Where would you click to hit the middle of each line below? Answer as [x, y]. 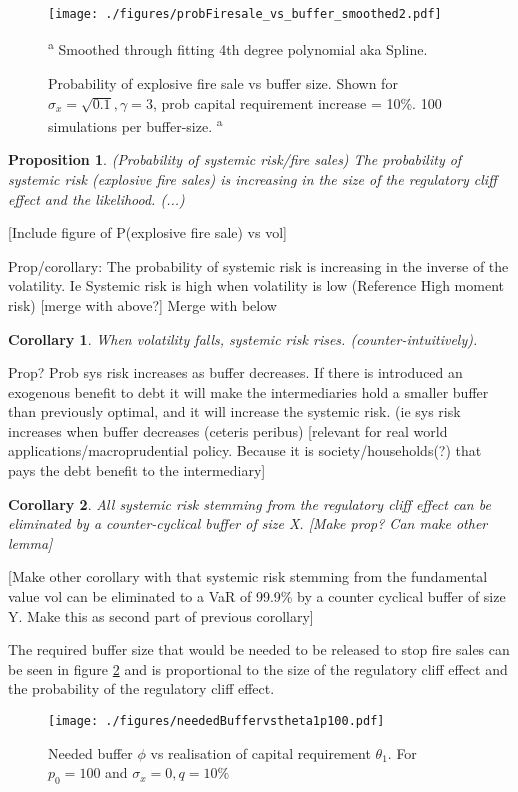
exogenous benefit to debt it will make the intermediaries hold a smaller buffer [248, 391]
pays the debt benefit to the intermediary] [137, 470]
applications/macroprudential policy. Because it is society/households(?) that [245, 450]
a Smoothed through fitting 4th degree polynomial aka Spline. [238, 48]
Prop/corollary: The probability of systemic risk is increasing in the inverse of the [258, 265]
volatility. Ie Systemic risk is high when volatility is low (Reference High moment [256, 285]
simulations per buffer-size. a [135, 124]
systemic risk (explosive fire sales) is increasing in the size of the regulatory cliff [252, 178]
